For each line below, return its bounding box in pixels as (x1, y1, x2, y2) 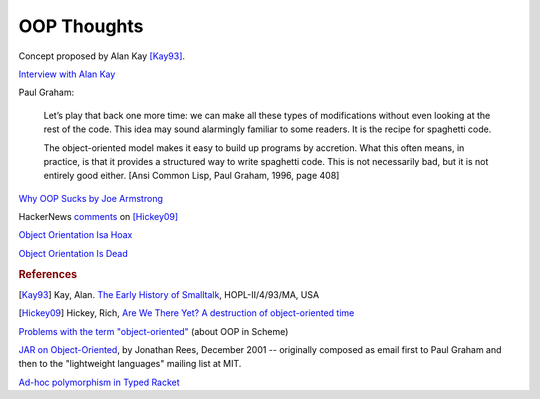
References (18, 267, 78, 281)
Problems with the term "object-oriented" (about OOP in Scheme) (18, 325, 289, 337)
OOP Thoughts (18, 15, 144, 37)
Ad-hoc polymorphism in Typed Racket (18, 376, 180, 388)
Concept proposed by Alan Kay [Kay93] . (18, 50, 185, 62)
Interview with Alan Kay (18, 68, 116, 80)
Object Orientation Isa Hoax (18, 229, 133, 241)
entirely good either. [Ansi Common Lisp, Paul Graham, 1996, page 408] (43, 170, 340, 182)
